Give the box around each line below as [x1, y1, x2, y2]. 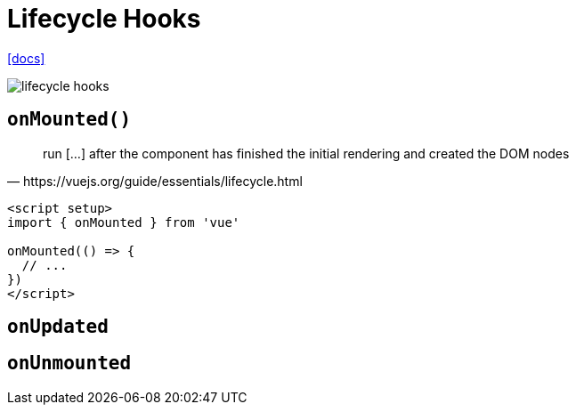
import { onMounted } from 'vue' [7, 214, 240, 230]
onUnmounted [7, 352, 132, 375]
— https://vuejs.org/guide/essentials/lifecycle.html [7, 173, 303, 189]
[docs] [7, 50, 45, 66]
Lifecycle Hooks [7, 4, 201, 34]
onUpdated [7, 316, 109, 338]
